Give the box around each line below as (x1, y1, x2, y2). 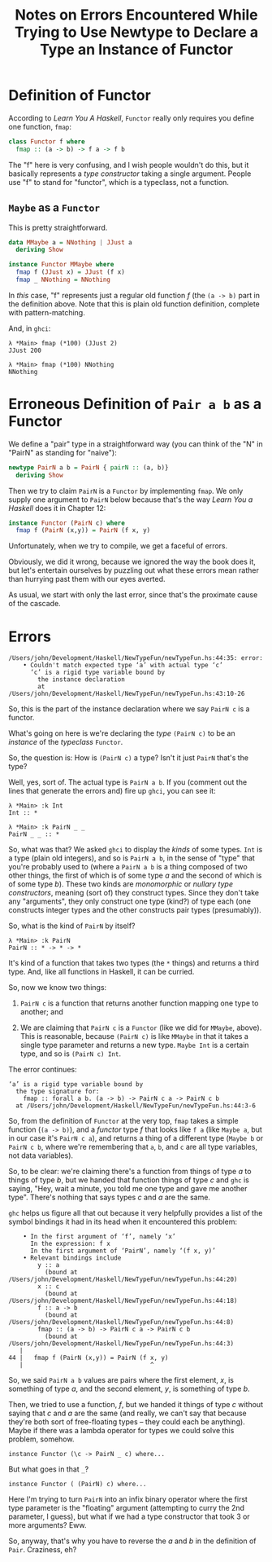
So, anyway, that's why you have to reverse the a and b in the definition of (8, 1536, 257, 1546)
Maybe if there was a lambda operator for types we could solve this (8, 1426, 235, 1436)
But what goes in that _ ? (8, 1464, 89, 1474)
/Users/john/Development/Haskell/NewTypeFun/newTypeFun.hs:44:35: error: (8, 654, 264, 662)
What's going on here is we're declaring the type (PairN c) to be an (8, 728, 235, 738)
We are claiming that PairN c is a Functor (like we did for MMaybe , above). (19, 1023, 262, 1032)
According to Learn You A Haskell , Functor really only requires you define (8, 112, 254, 123)
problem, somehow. (8, 1434, 75, 1444)
